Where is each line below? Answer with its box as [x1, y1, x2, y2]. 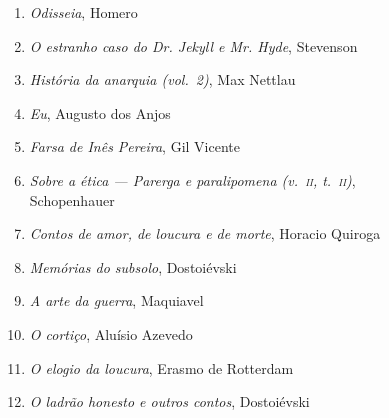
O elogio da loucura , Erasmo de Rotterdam [29, 357, 294, 378]
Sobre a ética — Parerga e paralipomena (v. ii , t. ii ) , [29, 169, 356, 190]
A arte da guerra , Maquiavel [29, 290, 204, 311]
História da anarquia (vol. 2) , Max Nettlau [29, 69, 296, 90]
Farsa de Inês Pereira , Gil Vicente [29, 136, 240, 157]
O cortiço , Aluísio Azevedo [29, 323, 193, 344]
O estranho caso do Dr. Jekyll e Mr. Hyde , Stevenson [29, 35, 358, 56]
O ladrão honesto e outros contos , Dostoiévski [29, 391, 310, 412]
